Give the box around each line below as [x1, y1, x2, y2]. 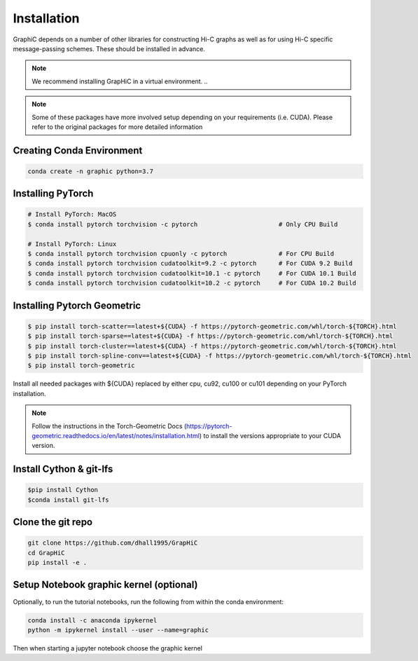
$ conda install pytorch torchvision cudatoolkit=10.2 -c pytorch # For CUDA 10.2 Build [27, 279, 356, 287]
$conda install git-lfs [27, 496, 110, 504]
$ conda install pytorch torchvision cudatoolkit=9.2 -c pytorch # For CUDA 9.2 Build [27, 259, 353, 268]
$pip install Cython [27, 486, 98, 494]
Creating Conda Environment [13, 144, 143, 156]
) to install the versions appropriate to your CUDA [199, 431, 341, 439]
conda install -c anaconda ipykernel [27, 616, 158, 624]
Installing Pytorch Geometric [13, 299, 141, 311]
